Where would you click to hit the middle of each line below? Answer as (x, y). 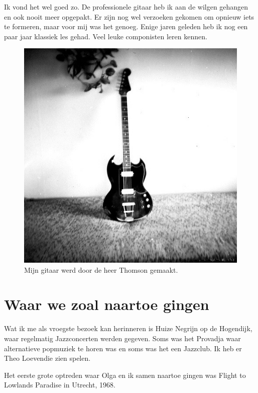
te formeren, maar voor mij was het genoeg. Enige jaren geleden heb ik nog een (126, 26)
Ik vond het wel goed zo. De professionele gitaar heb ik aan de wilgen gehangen (126, 7)
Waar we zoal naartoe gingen (107, 304)
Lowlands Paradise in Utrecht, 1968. (60, 385)
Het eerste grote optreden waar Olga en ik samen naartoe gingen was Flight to (125, 375)
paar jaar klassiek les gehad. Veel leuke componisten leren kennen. (106, 36)
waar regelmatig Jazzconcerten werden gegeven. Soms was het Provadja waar (122, 338)
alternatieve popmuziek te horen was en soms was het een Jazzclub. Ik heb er (123, 348)
